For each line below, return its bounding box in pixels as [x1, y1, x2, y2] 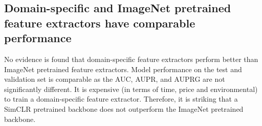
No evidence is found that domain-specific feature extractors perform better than [4, 53, 258, 64]
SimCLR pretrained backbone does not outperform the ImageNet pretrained [4, 103, 244, 114]
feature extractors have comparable [4, 15, 195, 30]
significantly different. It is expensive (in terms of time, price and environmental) [4, 83, 258, 94]
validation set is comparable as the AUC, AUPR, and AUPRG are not [4, 74, 225, 84]
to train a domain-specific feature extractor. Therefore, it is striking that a [4, 93, 238, 104]
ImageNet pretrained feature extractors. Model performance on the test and [4, 64, 242, 74]
